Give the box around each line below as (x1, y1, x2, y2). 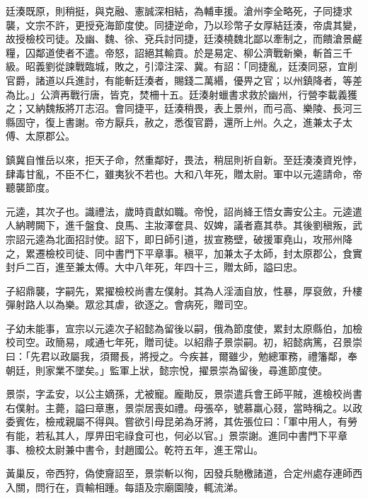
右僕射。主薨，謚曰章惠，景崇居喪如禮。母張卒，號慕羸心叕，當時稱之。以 (6, 400, 352, 415)
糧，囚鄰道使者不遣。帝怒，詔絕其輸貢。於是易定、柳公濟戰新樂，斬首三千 (6, 45, 352, 60)
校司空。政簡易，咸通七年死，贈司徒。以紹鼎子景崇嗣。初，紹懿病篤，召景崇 (6, 335, 362, 349)
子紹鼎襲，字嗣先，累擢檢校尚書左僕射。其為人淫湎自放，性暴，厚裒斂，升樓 (6, 283, 362, 298)
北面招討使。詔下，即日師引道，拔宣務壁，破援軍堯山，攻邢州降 (54, 231, 352, 246)
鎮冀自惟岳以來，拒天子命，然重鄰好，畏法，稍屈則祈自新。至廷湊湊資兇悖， (6, 152, 362, 167)
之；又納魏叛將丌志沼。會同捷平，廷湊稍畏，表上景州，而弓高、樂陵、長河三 (6, 101, 362, 116)
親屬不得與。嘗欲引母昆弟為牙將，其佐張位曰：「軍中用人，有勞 (64, 414, 357, 429)
